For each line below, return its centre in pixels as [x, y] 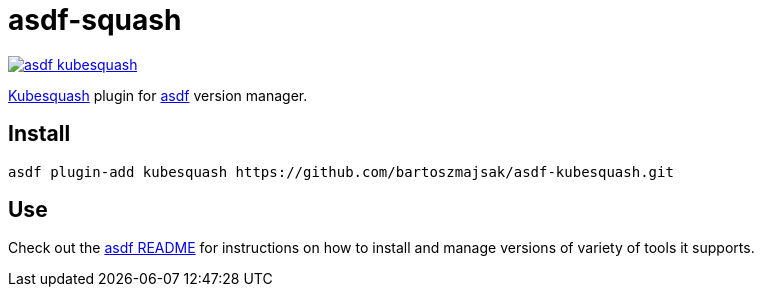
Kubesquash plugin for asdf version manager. [158, 95]
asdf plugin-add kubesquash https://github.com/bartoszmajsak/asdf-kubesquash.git [341, 171]
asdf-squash [95, 20]
